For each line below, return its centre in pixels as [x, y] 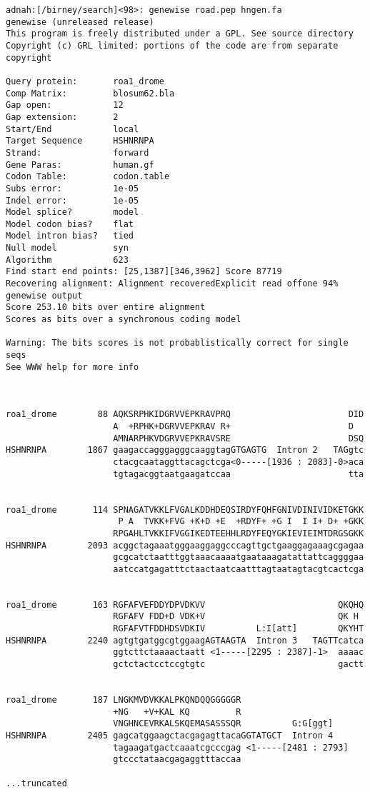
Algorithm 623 [67, 260]
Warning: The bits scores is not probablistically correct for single [177, 343]
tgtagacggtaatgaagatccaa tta [239, 474]
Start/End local [72, 129]
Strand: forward [77, 152]
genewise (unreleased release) [80, 22]
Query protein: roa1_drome [85, 81]
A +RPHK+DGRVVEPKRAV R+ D [233, 426]
